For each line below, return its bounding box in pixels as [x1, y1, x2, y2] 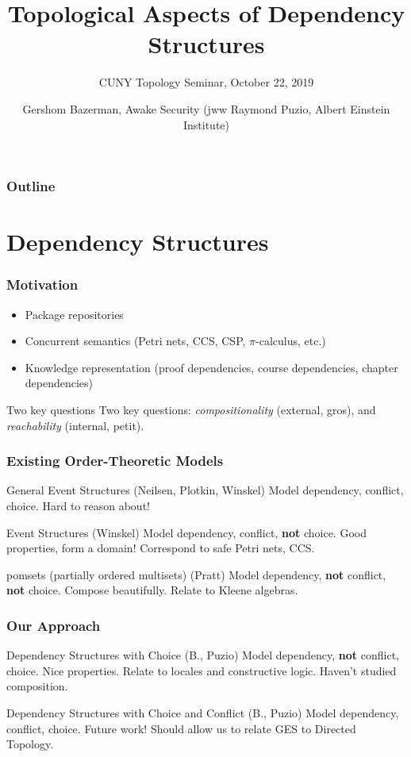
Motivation [6, 275, 79, 294]
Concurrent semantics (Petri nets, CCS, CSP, [25, 332, 246, 349]
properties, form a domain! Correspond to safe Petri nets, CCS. [6, 540, 315, 556]
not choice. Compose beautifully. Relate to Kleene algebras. [6, 582, 298, 598]
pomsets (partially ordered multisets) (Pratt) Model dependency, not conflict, [6, 566, 386, 582]
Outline [6, 176, 56, 196]
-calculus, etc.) [255, 332, 326, 349]
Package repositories [25, 305, 124, 322]
